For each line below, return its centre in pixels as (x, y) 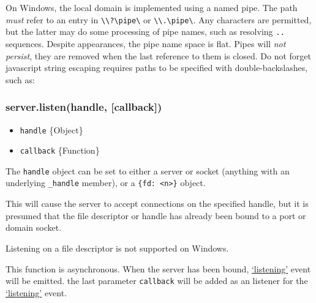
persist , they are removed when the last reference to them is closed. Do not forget (159, 55)
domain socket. (34, 227)
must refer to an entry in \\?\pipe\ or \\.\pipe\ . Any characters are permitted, (159, 19)
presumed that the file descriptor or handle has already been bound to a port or (156, 215)
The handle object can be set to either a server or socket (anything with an (148, 170)
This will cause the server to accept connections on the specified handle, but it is (157, 204)
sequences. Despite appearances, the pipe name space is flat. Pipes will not (146, 43)
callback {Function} (60, 150)
